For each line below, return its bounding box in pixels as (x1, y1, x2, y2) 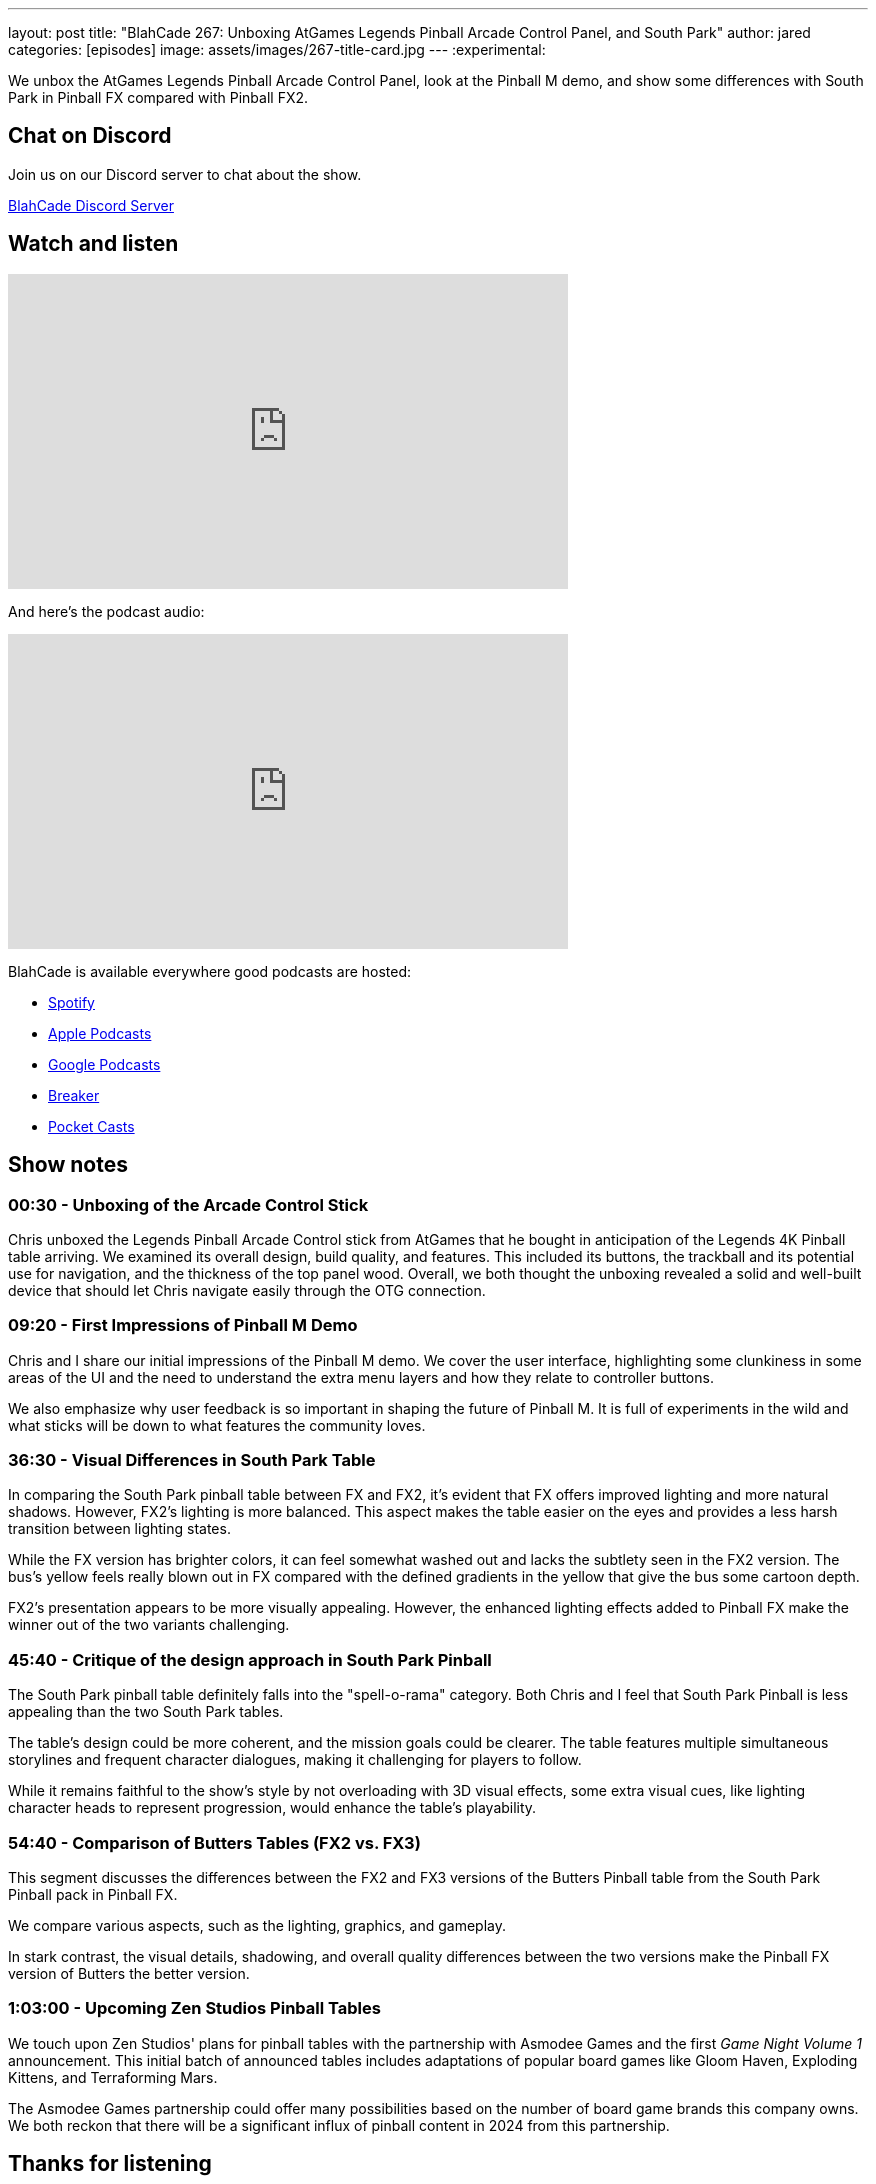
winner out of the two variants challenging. (8, 1616, 290, 1634)
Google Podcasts (48, 1055, 161, 1073)
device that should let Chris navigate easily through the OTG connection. (8, 1281, 486, 1299)
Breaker (48, 1086, 100, 1104)
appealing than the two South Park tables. (8, 1703, 284, 1721)
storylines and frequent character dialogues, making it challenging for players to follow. (8, 1751, 582, 1769)
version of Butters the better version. (8, 1964, 250, 1982)
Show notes (8, 1152, 128, 1178)
